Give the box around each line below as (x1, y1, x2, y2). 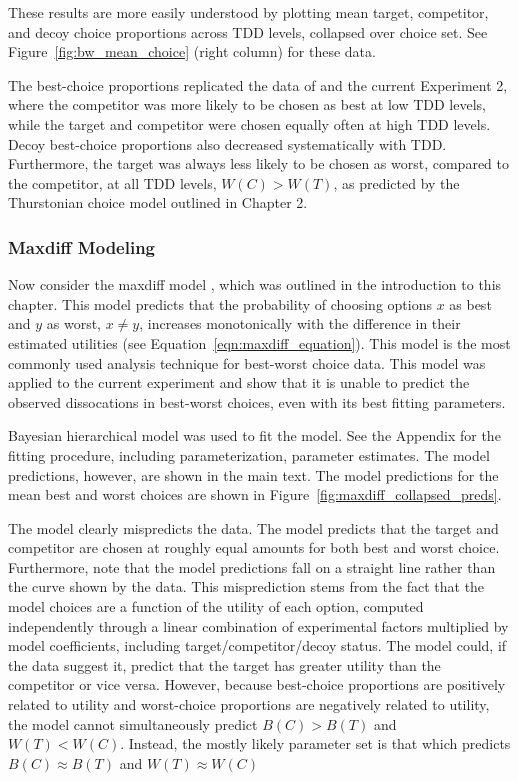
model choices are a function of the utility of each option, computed (8, 596, 424, 617)
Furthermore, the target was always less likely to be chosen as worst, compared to (8, 153, 510, 174)
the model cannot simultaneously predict (8, 713, 258, 734)
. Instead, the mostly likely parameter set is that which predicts (120, 733, 511, 754)
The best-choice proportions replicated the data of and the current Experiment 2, (8, 74, 508, 95)
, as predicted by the (333, 172, 460, 193)
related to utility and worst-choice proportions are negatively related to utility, (8, 694, 490, 715)
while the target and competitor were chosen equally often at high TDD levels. (8, 113, 491, 134)
